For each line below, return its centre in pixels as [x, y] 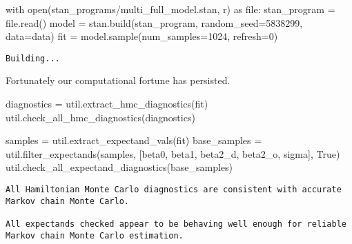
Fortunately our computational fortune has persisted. [118, 80]
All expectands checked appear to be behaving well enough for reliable [176, 224]
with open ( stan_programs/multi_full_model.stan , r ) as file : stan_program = [170, 9]
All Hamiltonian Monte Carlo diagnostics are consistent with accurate [174, 190]
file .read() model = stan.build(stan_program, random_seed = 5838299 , [154, 22]
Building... [33, 58]
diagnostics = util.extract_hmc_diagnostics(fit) [107, 104]
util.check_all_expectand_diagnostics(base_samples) [119, 167]
